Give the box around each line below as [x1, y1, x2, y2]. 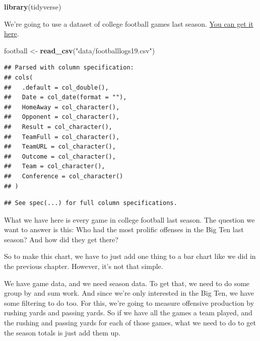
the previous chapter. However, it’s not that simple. [4, 261, 163, 271]
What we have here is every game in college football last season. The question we [4, 214, 255, 225]
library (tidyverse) [4, 2, 61, 12]
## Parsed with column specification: [4, 64, 134, 72]
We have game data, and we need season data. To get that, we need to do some [4, 278, 250, 288]
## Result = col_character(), [4, 123, 112, 130]
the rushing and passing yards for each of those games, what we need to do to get [4, 317, 256, 328]
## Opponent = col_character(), [4, 113, 120, 121]
